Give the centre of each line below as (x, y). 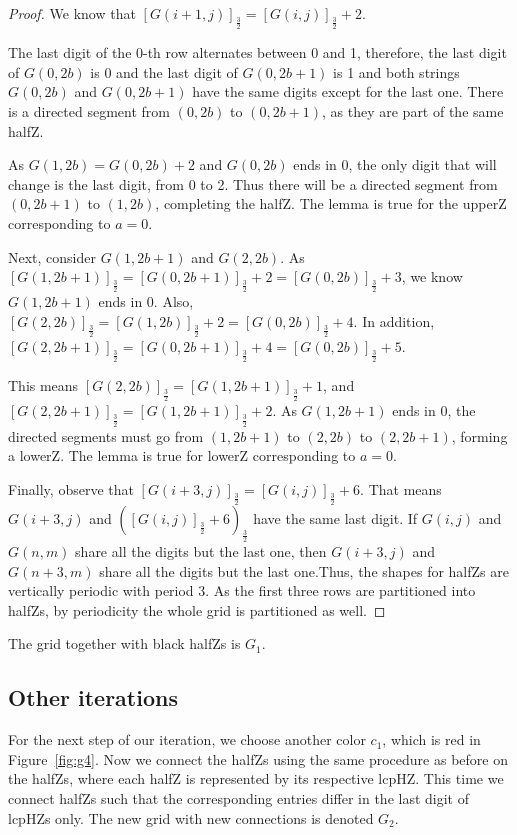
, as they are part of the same (413, 110)
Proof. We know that (72, 13)
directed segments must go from (106, 435)
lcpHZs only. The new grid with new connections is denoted (191, 817)
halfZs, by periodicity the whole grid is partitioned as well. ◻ (197, 609)
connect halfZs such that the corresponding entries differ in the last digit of (238, 798)
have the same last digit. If (335, 517)
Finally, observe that (71, 488)
